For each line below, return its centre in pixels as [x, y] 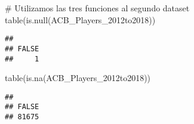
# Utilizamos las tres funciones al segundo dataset [97, 8]
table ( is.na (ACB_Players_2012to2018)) [78, 78]
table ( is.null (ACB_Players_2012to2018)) [80, 19]
